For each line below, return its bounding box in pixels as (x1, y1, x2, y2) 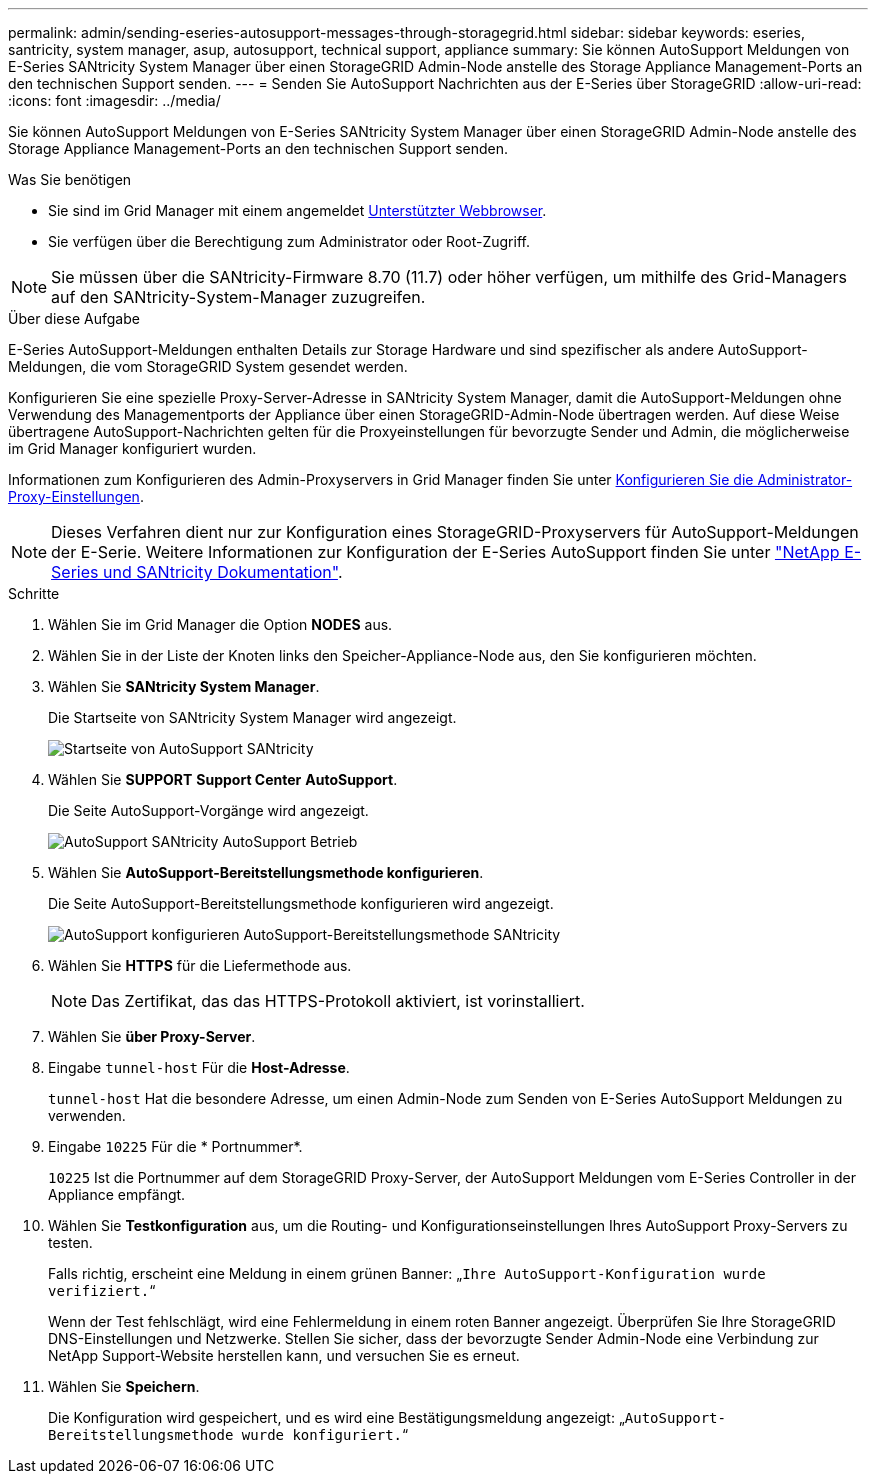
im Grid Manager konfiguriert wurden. (8, 440, 257, 457)
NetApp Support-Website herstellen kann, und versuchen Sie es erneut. (48, 1347, 520, 1364)
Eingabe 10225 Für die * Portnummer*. (48, 1138, 303, 1155)
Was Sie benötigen (8, 171, 132, 188)
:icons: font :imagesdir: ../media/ (8, 92, 221, 109)
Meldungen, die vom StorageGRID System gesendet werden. (8, 358, 408, 375)
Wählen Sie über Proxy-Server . (48, 1028, 256, 1045)
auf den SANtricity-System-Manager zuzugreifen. (51, 287, 426, 307)
